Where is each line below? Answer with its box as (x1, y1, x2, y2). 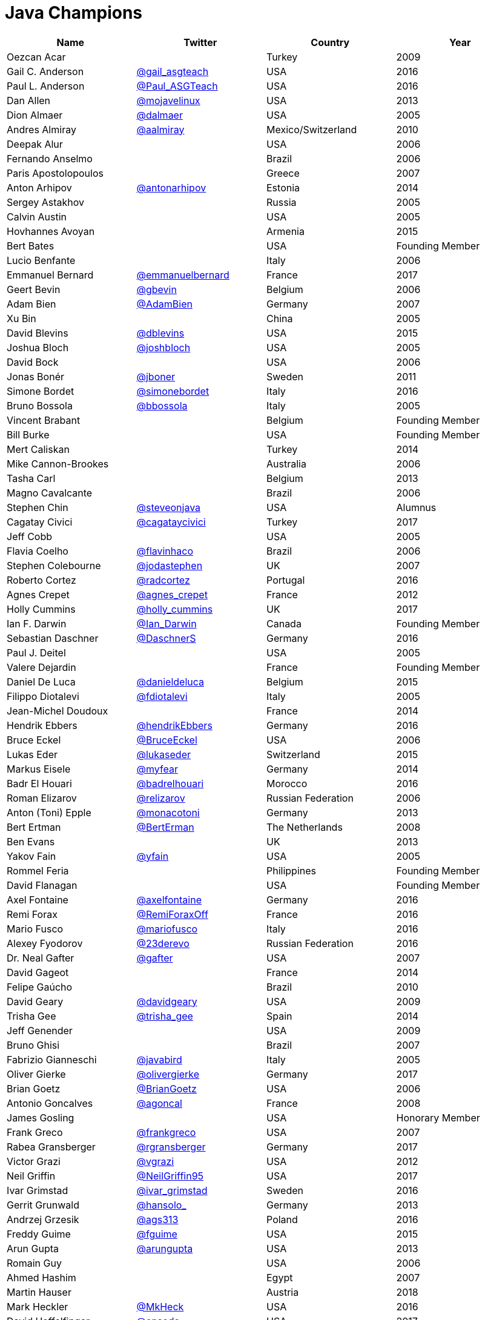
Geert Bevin (7, 283, 61, 295)
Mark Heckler (7, 1300, 68, 1313)
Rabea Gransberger (7, 1140, 96, 1153)
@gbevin (136, 283, 177, 295)
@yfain (136, 850, 169, 862)
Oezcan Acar (7, 50, 66, 63)
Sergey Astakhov (7, 196, 84, 208)
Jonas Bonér (7, 370, 64, 383)
